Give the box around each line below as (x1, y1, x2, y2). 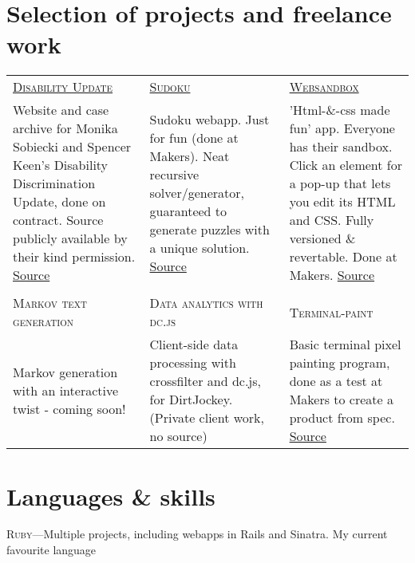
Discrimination (13, 174, 96, 193)
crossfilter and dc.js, (149, 372, 262, 391)
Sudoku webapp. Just (149, 109, 270, 128)
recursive (149, 164, 200, 183)
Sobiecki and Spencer (13, 137, 132, 156)
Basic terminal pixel (289, 335, 401, 354)
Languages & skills (6, 479, 215, 512)
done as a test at (289, 372, 383, 391)
